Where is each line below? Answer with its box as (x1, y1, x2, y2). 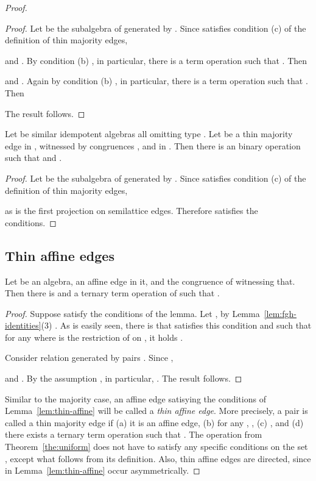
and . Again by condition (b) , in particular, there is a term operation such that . (5, 74, 308, 87)
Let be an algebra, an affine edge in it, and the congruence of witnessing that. (5, 274, 295, 287)
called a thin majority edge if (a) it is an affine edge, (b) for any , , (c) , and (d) (5, 416, 304, 429)
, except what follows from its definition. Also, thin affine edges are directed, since (5, 452, 311, 465)
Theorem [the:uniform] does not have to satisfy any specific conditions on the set (5, 440, 308, 453)
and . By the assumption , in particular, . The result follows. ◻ (5, 372, 242, 385)
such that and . (5, 151, 62, 164)
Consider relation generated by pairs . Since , (5, 351, 174, 364)
